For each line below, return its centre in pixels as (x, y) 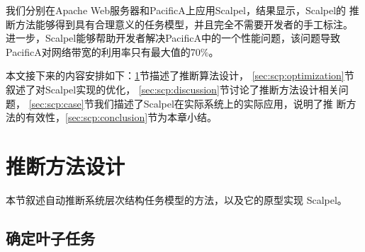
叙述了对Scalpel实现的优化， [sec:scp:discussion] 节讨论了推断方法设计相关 (172, 89)
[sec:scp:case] (56, 103)
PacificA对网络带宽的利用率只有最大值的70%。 (112, 51)
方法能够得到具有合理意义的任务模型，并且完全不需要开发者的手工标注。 (184, 24)
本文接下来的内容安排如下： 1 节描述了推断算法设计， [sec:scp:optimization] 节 (180, 75)
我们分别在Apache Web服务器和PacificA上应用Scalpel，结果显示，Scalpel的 (176, 10)
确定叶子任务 (50, 237)
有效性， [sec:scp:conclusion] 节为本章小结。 (121, 117)
